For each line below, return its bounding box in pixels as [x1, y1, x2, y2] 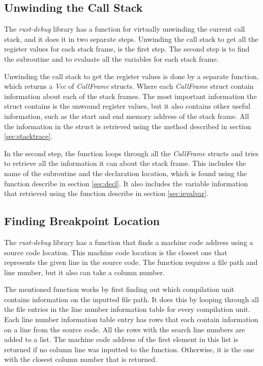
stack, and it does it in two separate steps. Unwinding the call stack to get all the [4, 33, 258, 44]
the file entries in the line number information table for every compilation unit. [4, 304, 250, 314]
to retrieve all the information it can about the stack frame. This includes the [4, 158, 246, 168]
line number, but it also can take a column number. [4, 266, 165, 277]
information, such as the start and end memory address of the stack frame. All [4, 110, 249, 121]
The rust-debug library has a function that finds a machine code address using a [4, 236, 253, 247]
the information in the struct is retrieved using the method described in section [4, 120, 251, 131]
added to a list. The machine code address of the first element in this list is [4, 334, 239, 345]
